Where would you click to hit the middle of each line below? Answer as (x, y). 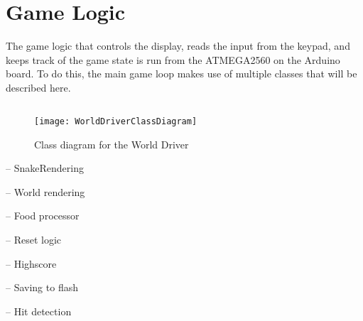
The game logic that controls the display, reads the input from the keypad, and (178, 46)
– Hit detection (39, 311)
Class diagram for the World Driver (112, 144)
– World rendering (45, 191)
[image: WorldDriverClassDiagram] (116, 121)
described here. (38, 87)
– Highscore (31, 263)
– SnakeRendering (45, 168)
